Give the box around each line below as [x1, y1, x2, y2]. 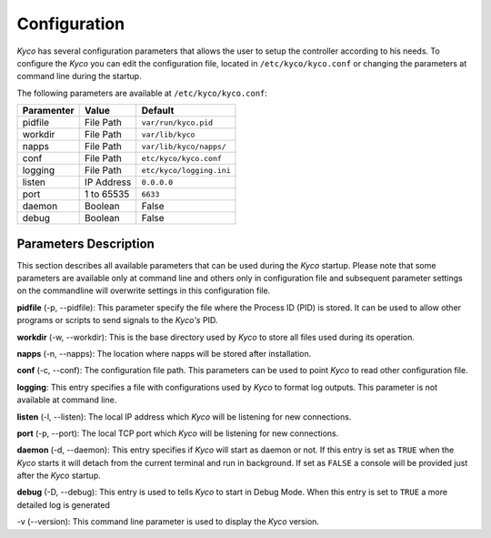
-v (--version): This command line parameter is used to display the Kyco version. [16, 516, 320, 527]
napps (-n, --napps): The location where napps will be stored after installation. [16, 348, 312, 359]
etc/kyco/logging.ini [141, 165, 231, 175]
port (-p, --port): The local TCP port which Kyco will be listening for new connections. [16, 428, 339, 439]
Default [141, 105, 175, 117]
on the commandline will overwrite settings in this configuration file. [16, 285, 271, 296]
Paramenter [22, 105, 75, 117]
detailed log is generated [16, 499, 111, 510]
